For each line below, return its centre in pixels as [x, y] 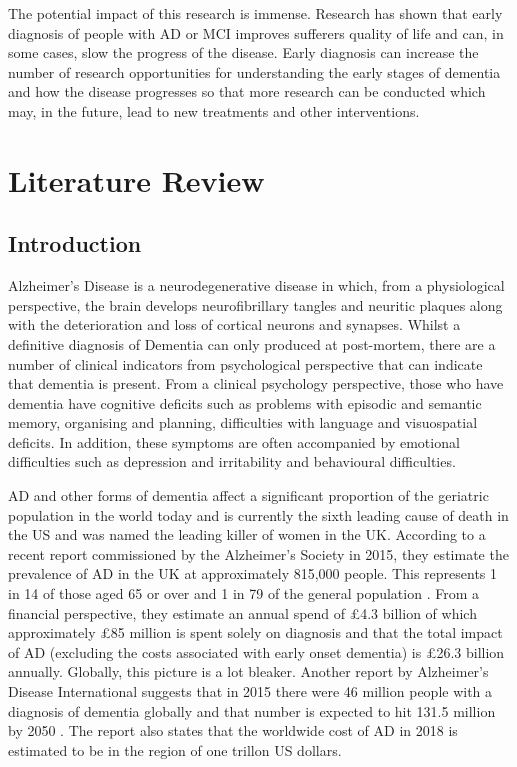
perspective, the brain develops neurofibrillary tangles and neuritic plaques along [255, 304]
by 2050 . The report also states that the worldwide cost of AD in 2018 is [233, 730]
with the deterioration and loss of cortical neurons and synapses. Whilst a [234, 324]
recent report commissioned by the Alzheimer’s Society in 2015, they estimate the [258, 553]
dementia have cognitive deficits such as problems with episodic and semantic [245, 402]
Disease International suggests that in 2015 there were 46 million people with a [250, 691]
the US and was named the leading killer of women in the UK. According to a [247, 534]
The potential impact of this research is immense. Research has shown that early [255, 13]
